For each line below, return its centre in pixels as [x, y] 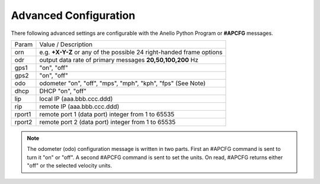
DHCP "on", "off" [63, 91]
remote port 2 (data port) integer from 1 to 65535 [108, 122]
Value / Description [66, 44]
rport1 [23, 114]
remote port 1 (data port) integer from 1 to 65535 [107, 114]
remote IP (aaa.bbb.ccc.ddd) [79, 106]
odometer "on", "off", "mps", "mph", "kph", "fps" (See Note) [122, 83]
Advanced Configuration [73, 15]
